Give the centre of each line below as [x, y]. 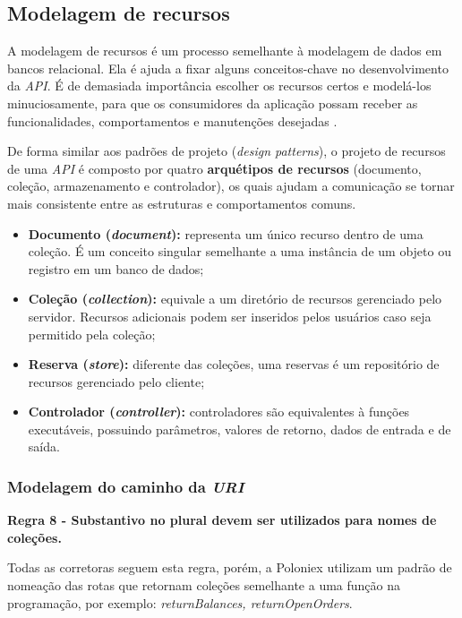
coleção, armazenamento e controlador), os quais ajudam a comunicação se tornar [231, 186]
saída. [44, 446]
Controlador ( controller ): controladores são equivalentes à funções [219, 412]
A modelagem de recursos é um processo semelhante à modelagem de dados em [225, 51]
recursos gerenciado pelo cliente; [116, 381]
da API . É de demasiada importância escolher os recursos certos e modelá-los [219, 86]
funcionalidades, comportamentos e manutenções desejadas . [172, 120]
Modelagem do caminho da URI [126, 486]
